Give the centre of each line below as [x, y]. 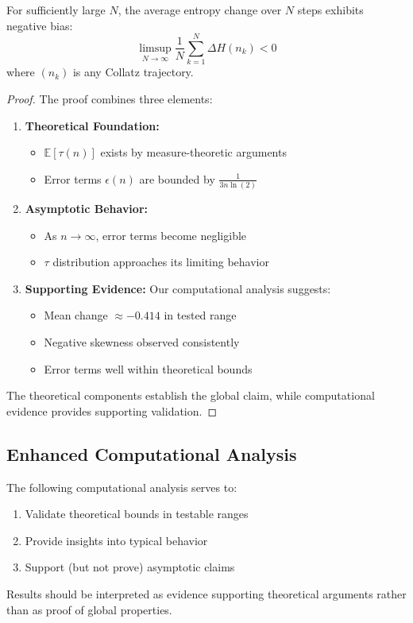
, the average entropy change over [200, 10]
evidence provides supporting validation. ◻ [112, 410]
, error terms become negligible [171, 235]
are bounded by [177, 178]
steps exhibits [330, 10]
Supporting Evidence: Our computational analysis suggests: [178, 288]
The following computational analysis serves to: [122, 487]
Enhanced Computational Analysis [152, 453]
